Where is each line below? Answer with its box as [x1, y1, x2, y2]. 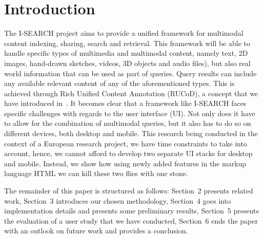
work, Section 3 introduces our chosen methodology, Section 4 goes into [4, 195, 231, 206]
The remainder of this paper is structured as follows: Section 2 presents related [4, 185, 253, 196]
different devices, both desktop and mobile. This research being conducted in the [4, 128, 258, 139]
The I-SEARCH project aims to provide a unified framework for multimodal [4, 28, 244, 38]
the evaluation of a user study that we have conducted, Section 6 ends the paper [4, 215, 258, 226]
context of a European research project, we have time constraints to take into [4, 138, 247, 148]
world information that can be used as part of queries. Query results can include [4, 68, 257, 78]
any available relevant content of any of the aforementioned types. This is [4, 78, 235, 89]
